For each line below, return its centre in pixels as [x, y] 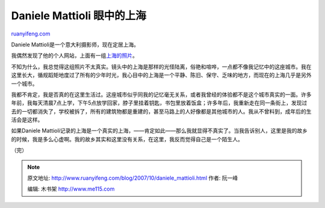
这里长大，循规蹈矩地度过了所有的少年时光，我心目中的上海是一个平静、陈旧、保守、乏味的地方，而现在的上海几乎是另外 [161, 75]
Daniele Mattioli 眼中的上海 [79, 16]
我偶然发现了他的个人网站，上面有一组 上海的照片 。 [74, 56]
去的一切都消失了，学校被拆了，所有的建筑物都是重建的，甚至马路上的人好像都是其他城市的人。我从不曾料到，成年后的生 [161, 111]
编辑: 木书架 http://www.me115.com [71, 189]
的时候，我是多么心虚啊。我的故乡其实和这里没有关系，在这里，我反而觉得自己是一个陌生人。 [127, 139]
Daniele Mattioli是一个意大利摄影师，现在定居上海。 [75, 44]
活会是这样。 [27, 120]
